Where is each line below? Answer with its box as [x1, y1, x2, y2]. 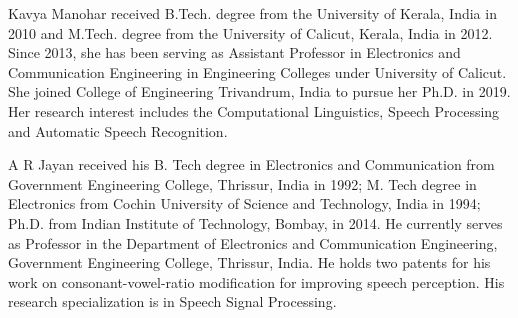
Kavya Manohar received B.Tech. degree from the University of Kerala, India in [8, 3, 497, 23]
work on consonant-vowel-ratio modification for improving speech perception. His [8, 271, 505, 292]
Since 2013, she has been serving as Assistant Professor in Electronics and [8, 42, 461, 63]
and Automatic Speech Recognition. [8, 120, 228, 141]
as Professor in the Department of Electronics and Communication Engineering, [8, 232, 498, 253]
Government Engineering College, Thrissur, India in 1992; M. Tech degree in [8, 173, 477, 194]
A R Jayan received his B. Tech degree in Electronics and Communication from [8, 154, 495, 175]
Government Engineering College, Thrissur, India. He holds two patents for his [8, 252, 491, 273]
